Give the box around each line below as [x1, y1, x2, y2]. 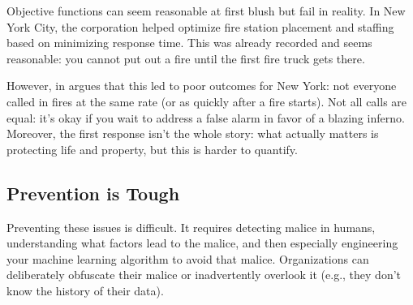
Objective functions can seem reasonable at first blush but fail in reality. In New [6, 2, 406, 19]
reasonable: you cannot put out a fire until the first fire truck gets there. [6, 49, 365, 67]
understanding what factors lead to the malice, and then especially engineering [6, 234, 398, 251]
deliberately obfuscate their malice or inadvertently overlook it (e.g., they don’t [6, 266, 402, 283]
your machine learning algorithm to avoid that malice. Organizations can [6, 250, 369, 267]
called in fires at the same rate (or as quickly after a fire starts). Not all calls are [6, 92, 407, 110]
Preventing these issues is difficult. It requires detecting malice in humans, [6, 218, 376, 235]
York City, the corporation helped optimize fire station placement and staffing [6, 18, 394, 35]
